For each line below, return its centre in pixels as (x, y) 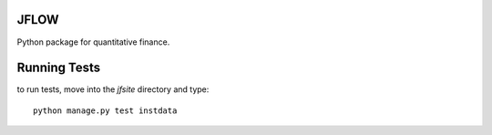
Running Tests (58, 68)
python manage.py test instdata (105, 110)
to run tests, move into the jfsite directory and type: (113, 89)
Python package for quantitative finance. (93, 42)
